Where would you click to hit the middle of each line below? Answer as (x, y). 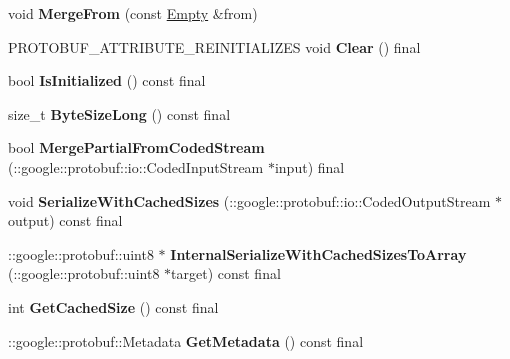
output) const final (65, 220)
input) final (309, 166)
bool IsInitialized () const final (107, 80)
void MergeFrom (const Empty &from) (133, 13)
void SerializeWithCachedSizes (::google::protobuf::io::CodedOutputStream (249, 200)
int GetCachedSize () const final (113, 306)
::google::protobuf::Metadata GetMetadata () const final (186, 340)
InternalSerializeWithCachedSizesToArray (318, 253)
